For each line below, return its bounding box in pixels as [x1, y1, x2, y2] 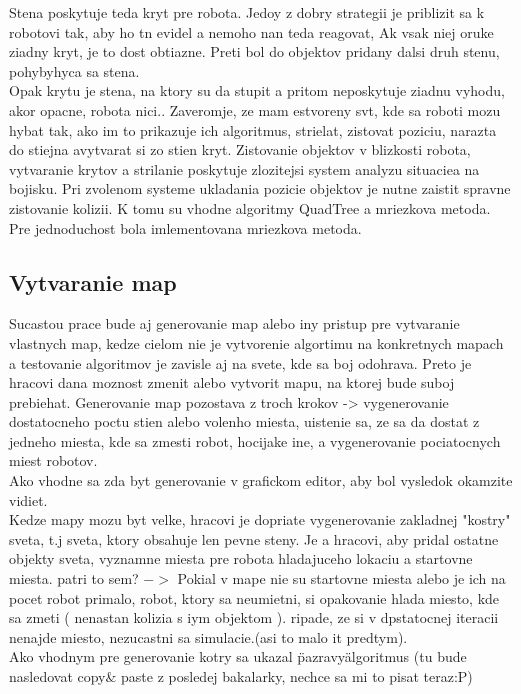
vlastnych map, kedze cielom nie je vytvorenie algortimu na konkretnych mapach [9, 332, 504, 353]
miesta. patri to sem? [9, 568, 139, 589]
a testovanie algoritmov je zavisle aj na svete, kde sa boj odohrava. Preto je [9, 352, 472, 373]
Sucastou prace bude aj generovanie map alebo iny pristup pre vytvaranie [9, 313, 460, 334]
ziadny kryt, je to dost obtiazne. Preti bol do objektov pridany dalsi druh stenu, [9, 41, 500, 62]
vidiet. [9, 489, 48, 510]
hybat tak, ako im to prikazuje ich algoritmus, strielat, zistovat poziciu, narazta [9, 119, 497, 140]
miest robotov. [9, 450, 98, 471]
